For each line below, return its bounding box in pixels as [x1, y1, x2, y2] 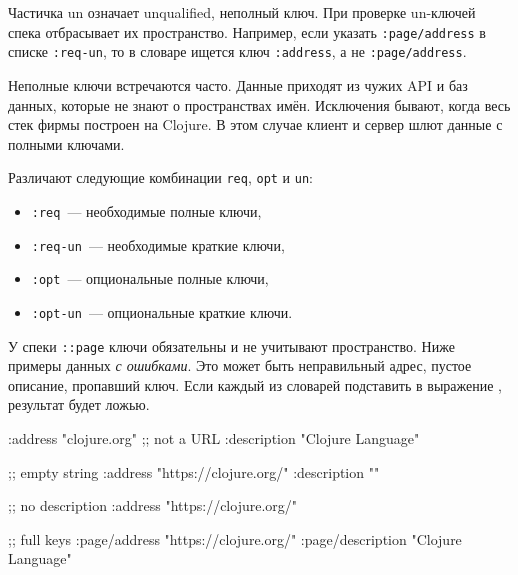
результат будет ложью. [8, 394, 150, 415]
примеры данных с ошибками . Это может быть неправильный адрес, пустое [8, 355, 472, 376]
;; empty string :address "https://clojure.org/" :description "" [8, 461, 380, 482]
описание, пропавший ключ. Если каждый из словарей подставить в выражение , [8, 374, 502, 395]
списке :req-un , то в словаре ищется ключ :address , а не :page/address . [8, 41, 467, 62]
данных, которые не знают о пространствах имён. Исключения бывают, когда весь [8, 94, 511, 115]
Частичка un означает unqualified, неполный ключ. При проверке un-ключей [8, 2, 476, 22]
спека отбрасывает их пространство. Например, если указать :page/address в [8, 21, 486, 42]
